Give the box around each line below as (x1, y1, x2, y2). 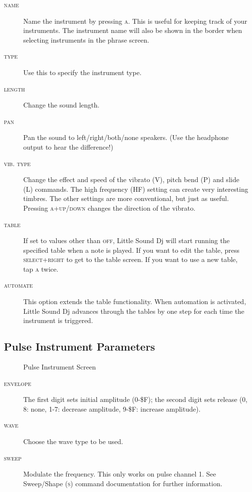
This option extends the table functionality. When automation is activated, (23, 296, 246, 307)
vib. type (4, 158, 31, 168)
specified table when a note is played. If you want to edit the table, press (23, 245, 239, 255)
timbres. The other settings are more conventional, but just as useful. (23, 193, 229, 203)
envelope (4, 378, 31, 388)
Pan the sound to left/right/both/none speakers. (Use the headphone (23, 132, 229, 142)
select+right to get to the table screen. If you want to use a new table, (23, 254, 238, 264)
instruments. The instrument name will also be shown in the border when (23, 25, 242, 35)
